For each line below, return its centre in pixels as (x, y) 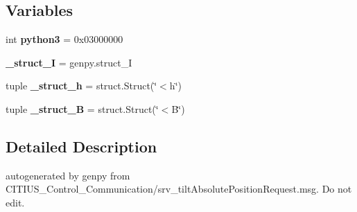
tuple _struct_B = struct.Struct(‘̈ (82, 108)
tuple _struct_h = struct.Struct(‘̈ (81, 86)
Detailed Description (81, 146)
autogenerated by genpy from (68, 175)
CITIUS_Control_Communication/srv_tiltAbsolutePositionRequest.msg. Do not (179, 189)
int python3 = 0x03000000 (64, 39)
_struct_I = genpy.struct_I (69, 62)
